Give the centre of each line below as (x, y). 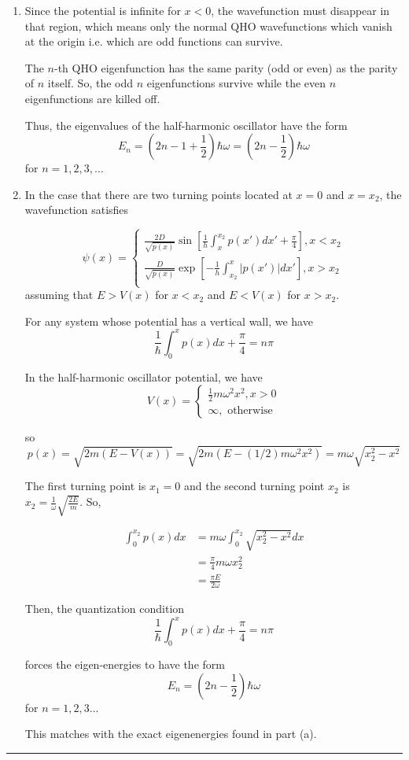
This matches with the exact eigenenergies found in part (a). (171, 734)
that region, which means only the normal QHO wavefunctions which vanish (208, 26)
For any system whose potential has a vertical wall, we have (169, 321)
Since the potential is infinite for (103, 10)
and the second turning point (254, 486)
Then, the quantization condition (105, 609)
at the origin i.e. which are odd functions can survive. (154, 41)
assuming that (59, 295)
